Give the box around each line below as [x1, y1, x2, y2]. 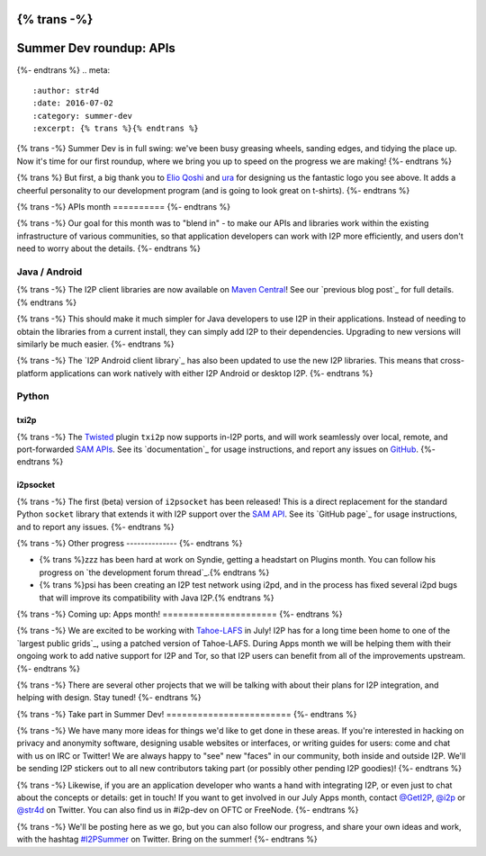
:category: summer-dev [32, 111, 133, 121]
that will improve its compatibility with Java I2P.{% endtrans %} [39, 592, 274, 603]
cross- [439, 356, 465, 366]
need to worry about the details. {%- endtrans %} [16, 243, 202, 254]
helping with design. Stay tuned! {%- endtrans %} [16, 692, 202, 703]
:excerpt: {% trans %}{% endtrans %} [32, 123, 200, 134]
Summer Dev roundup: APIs [16, 41, 175, 56]
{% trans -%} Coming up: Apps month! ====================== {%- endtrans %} [16, 608, 343, 619]
